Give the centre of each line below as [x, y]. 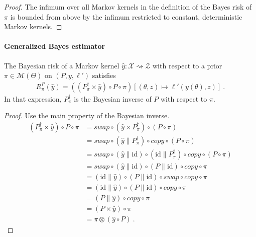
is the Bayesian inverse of [113, 98]
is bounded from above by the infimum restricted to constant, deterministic [126, 16]
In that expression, [33, 98]
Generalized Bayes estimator [55, 46]
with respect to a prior [187, 65]
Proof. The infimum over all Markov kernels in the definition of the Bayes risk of [128, 7]
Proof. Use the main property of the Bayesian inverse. [87, 115]
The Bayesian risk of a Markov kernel [62, 65]
